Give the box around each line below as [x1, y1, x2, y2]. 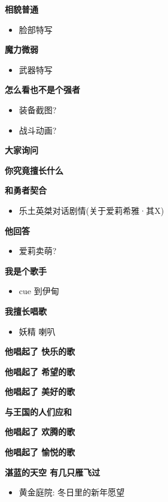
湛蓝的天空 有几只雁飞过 [5, 465, 100, 478]
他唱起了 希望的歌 [5, 365, 75, 377]
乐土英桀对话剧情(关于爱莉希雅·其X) [19, 204, 164, 216]
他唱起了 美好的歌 [5, 385, 75, 398]
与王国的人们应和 [5, 405, 72, 418]
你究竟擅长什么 [5, 164, 63, 176]
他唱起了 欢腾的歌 [5, 425, 75, 438]
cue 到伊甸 [19, 285, 59, 297]
